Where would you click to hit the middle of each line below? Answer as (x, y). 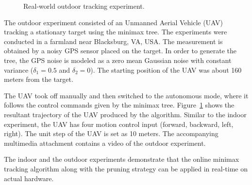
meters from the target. (39, 79)
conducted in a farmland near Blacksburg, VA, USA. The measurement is (113, 41)
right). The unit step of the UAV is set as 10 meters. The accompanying (111, 133)
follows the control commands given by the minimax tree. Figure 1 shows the (119, 105)
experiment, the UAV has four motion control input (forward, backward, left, (119, 124)
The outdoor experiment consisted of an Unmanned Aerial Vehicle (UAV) (113, 22)
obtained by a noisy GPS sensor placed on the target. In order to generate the (120, 51)
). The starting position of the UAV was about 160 (166, 69)
